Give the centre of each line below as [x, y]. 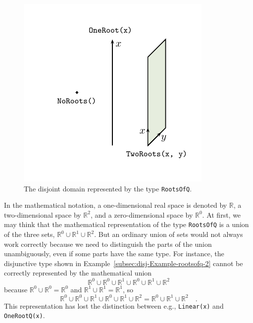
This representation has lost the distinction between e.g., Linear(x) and [114, 305]
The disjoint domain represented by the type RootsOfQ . [108, 188]
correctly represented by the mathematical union [78, 273]
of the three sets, [29, 234]
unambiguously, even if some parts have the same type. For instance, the [114, 254]
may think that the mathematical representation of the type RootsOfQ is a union [126, 224]
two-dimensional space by [43, 214]
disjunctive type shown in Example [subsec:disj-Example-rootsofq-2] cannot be [124, 263]
